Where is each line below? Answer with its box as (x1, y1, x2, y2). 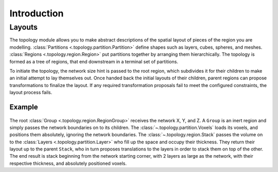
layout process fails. (9, 90, 53, 96)
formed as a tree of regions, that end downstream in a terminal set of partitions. (9, 58, 179, 64)
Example (9, 102, 38, 111)
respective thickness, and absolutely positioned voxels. (9, 160, 127, 166)
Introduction (9, 8, 64, 19)
